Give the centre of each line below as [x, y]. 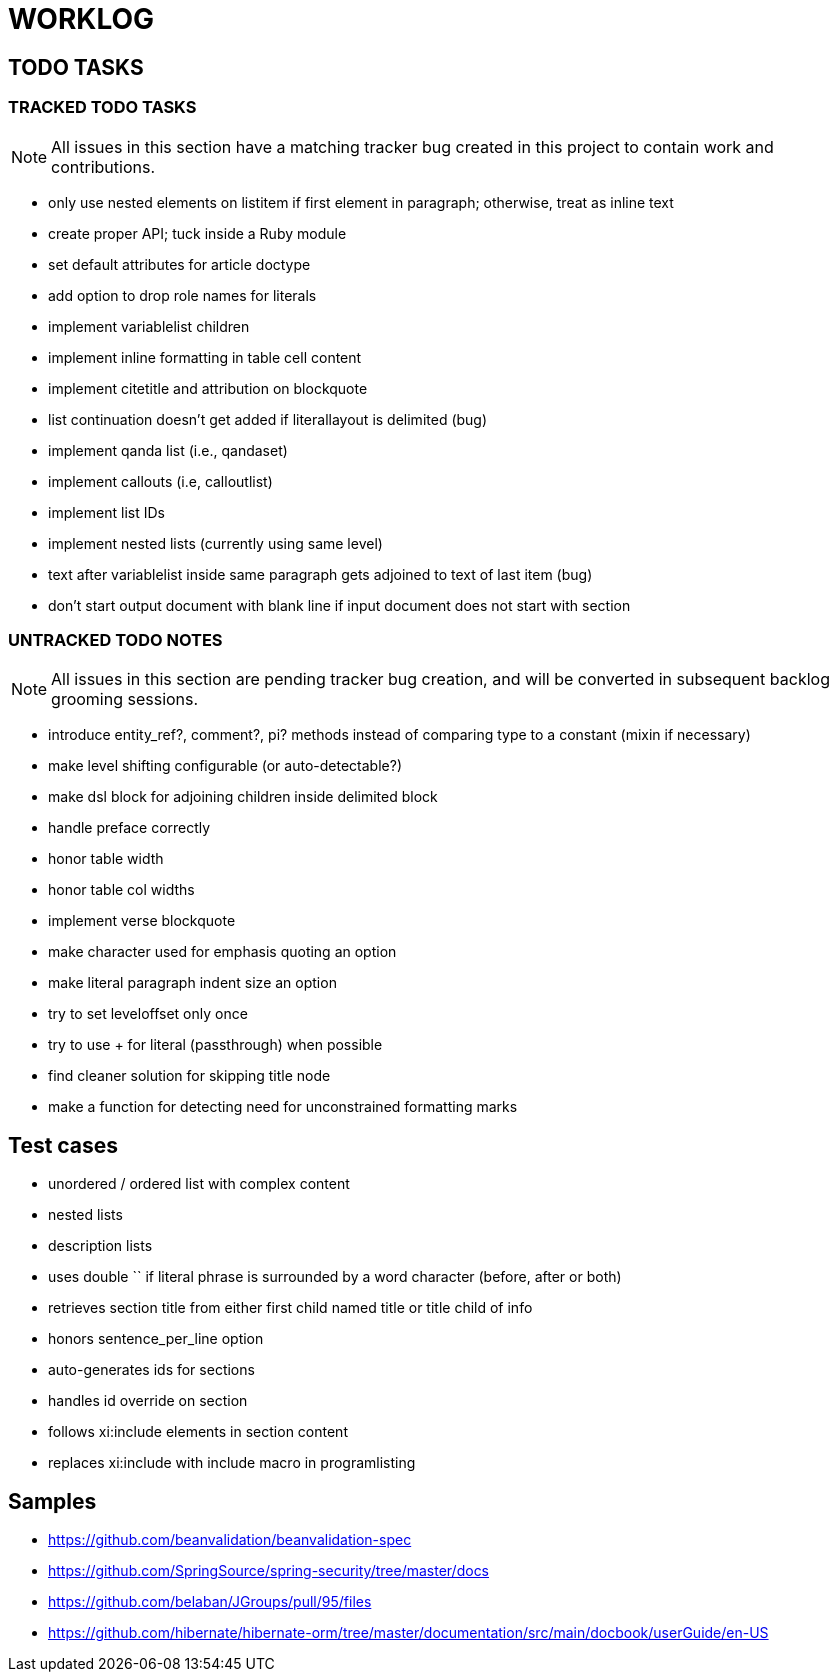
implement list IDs [106, 512]
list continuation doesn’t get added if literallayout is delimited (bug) [268, 419]
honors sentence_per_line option [156, 1339]
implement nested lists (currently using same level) [215, 543]
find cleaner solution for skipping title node [189, 1076]
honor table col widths [121, 890]
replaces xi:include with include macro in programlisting [232, 1463]
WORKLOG [81, 19]
